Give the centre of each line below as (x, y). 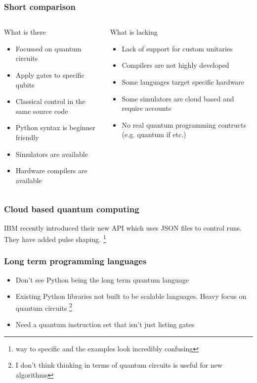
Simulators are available (52, 154)
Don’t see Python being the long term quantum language (102, 279)
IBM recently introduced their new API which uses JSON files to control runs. (123, 227)
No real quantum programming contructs (184, 124)
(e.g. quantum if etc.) (154, 134)
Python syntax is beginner (55, 127)
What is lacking (134, 32)
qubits (25, 84)
